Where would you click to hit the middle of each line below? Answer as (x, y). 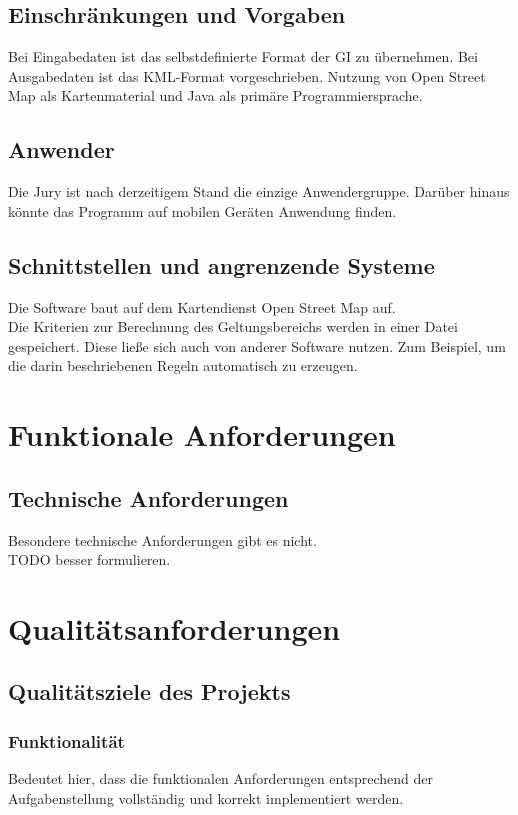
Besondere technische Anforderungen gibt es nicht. (162, 539)
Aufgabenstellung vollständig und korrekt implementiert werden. (206, 797)
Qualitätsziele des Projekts (149, 691)
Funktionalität (66, 740)
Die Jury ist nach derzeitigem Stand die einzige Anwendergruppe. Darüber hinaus (259, 191)
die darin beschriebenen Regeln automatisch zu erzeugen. (183, 365)
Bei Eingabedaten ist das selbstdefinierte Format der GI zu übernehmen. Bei (243, 56)
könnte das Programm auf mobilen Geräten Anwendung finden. (202, 210)
